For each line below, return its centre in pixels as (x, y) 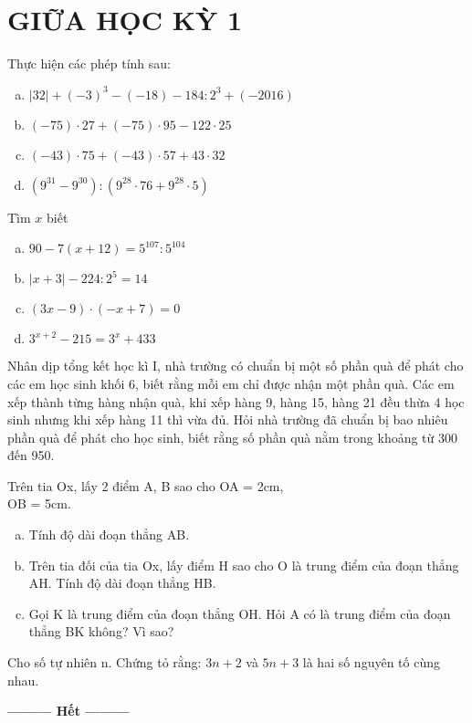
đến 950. (31, 455)
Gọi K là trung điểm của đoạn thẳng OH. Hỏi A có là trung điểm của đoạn (240, 613)
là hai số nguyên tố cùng (371, 662)
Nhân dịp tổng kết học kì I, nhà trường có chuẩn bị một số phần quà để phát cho (236, 366)
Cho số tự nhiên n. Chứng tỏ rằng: (105, 662)
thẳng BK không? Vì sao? (101, 631)
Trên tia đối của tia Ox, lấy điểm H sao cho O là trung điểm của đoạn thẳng (244, 565)
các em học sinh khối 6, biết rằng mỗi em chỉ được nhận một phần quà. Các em (231, 383)
